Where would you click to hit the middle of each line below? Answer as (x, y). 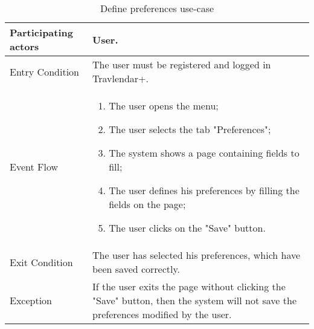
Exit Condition (41, 262)
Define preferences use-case (157, 8)
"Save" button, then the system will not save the (194, 300)
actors (24, 46)
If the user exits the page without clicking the (189, 286)
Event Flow (34, 167)
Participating (41, 32)
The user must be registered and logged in (182, 64)
